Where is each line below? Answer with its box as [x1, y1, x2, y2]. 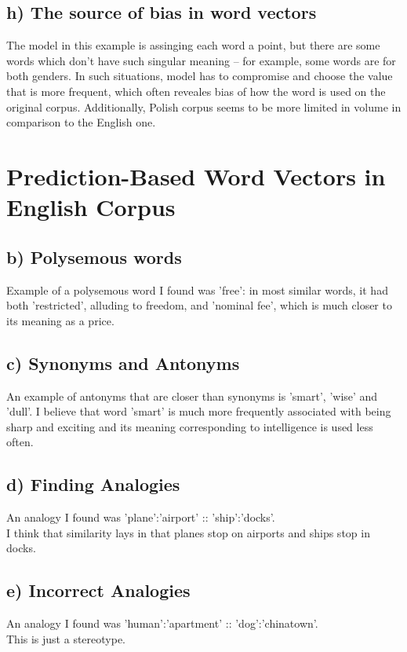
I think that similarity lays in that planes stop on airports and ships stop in [6, 524, 370, 540]
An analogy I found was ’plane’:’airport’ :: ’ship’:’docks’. [6, 509, 275, 526]
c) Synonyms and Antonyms [6, 350, 240, 375]
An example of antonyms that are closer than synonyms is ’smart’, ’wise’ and [6, 387, 378, 404]
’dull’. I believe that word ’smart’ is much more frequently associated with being [6, 403, 391, 419]
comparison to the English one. [6, 114, 156, 130]
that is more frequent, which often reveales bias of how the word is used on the [6, 82, 386, 99]
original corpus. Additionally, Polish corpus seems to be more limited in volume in [6, 98, 402, 115]
